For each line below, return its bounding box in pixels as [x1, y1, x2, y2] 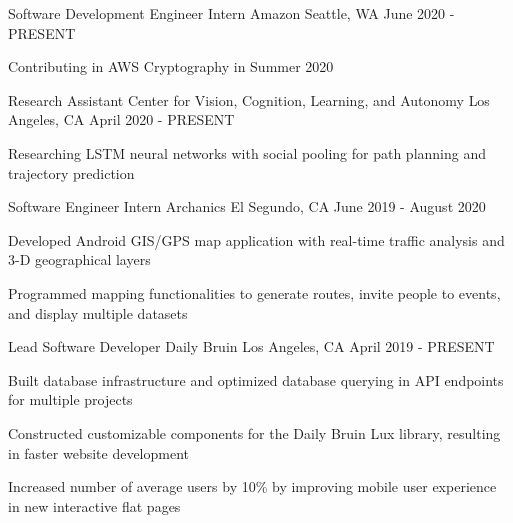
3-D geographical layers [8, 249, 151, 270]
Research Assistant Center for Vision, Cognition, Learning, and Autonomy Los [8, 89, 490, 110]
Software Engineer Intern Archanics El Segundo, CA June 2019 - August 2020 [8, 196, 486, 217]
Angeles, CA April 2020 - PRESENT [8, 109, 235, 130]
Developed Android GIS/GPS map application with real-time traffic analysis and [8, 229, 505, 250]
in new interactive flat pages [8, 495, 181, 516]
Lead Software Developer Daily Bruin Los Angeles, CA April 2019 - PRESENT [8, 336, 495, 357]
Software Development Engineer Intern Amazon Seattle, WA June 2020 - [8, 3, 455, 23]
